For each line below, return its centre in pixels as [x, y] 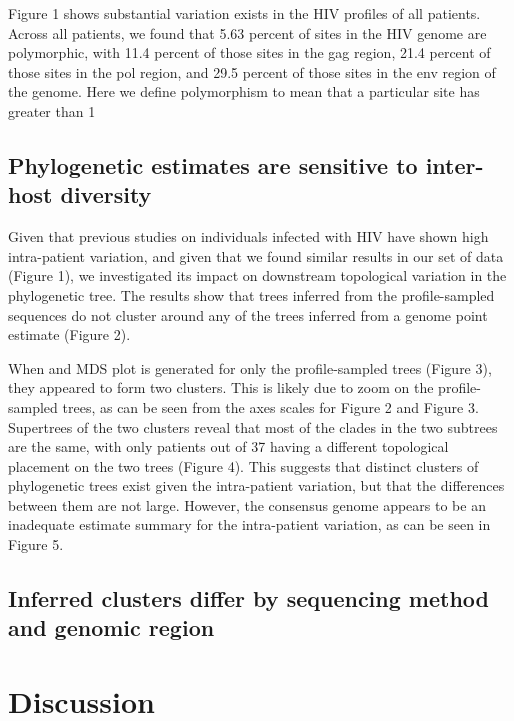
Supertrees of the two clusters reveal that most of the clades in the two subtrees [253, 426]
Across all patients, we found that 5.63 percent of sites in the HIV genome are [247, 32]
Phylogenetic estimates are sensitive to [213, 164]
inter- [454, 164]
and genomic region [111, 627]
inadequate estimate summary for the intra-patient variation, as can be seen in [249, 524]
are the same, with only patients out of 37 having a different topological [228, 446]
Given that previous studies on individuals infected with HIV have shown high [248, 236]
